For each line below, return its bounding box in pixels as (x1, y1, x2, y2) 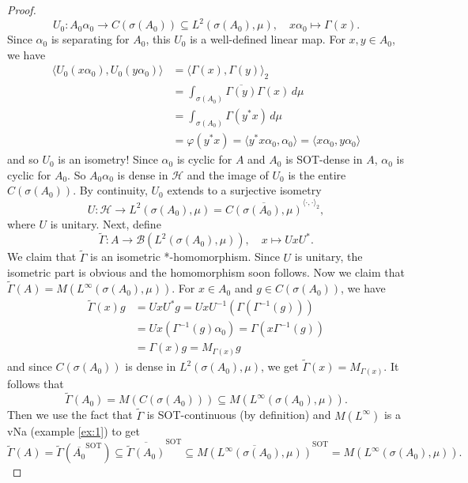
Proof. (7, 2, 36, 17)
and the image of (187, 166, 269, 183)
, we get (260, 358, 299, 375)
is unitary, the (294, 248, 363, 265)
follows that (7, 375, 64, 391)
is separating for (51, 31, 130, 47)
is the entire (288, 166, 346, 183)
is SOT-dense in (285, 151, 363, 168)
